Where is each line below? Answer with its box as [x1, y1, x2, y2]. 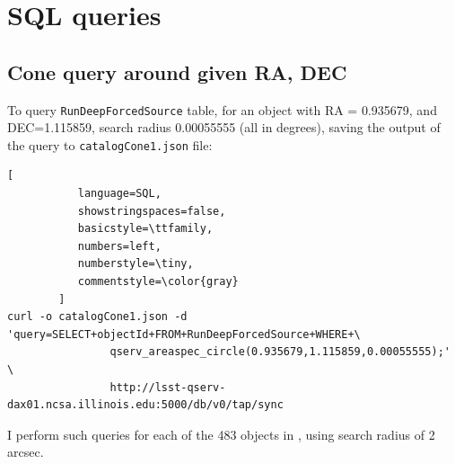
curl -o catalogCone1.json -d [7, 310, 188, 324]
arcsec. [7, 442, 44, 461]
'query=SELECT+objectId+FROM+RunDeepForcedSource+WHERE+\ [7, 327, 361, 341]
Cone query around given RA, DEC [7, 58, 347, 85]
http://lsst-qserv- [109, 380, 226, 394]
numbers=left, [77, 239, 162, 253]
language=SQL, [77, 187, 162, 201]
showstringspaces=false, [77, 204, 226, 218]
